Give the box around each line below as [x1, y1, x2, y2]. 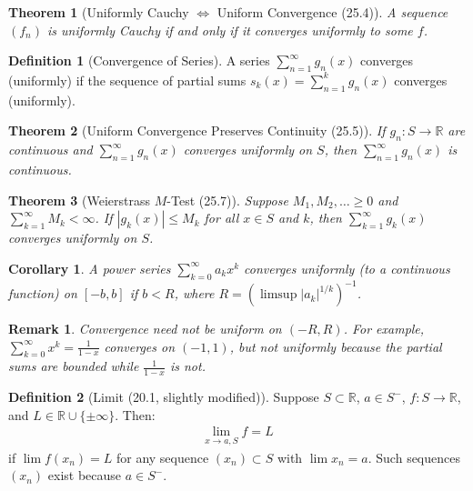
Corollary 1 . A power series [8, 258, 171, 277]
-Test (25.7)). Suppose [166, 190, 288, 209]
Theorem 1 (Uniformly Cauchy [8, 3, 189, 21]
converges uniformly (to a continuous [244, 258, 450, 277]
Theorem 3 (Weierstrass [8, 190, 151, 209]
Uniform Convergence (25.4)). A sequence [216, 3, 448, 21]
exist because [47, 466, 122, 485]
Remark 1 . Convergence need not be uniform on [8, 319, 282, 338]
